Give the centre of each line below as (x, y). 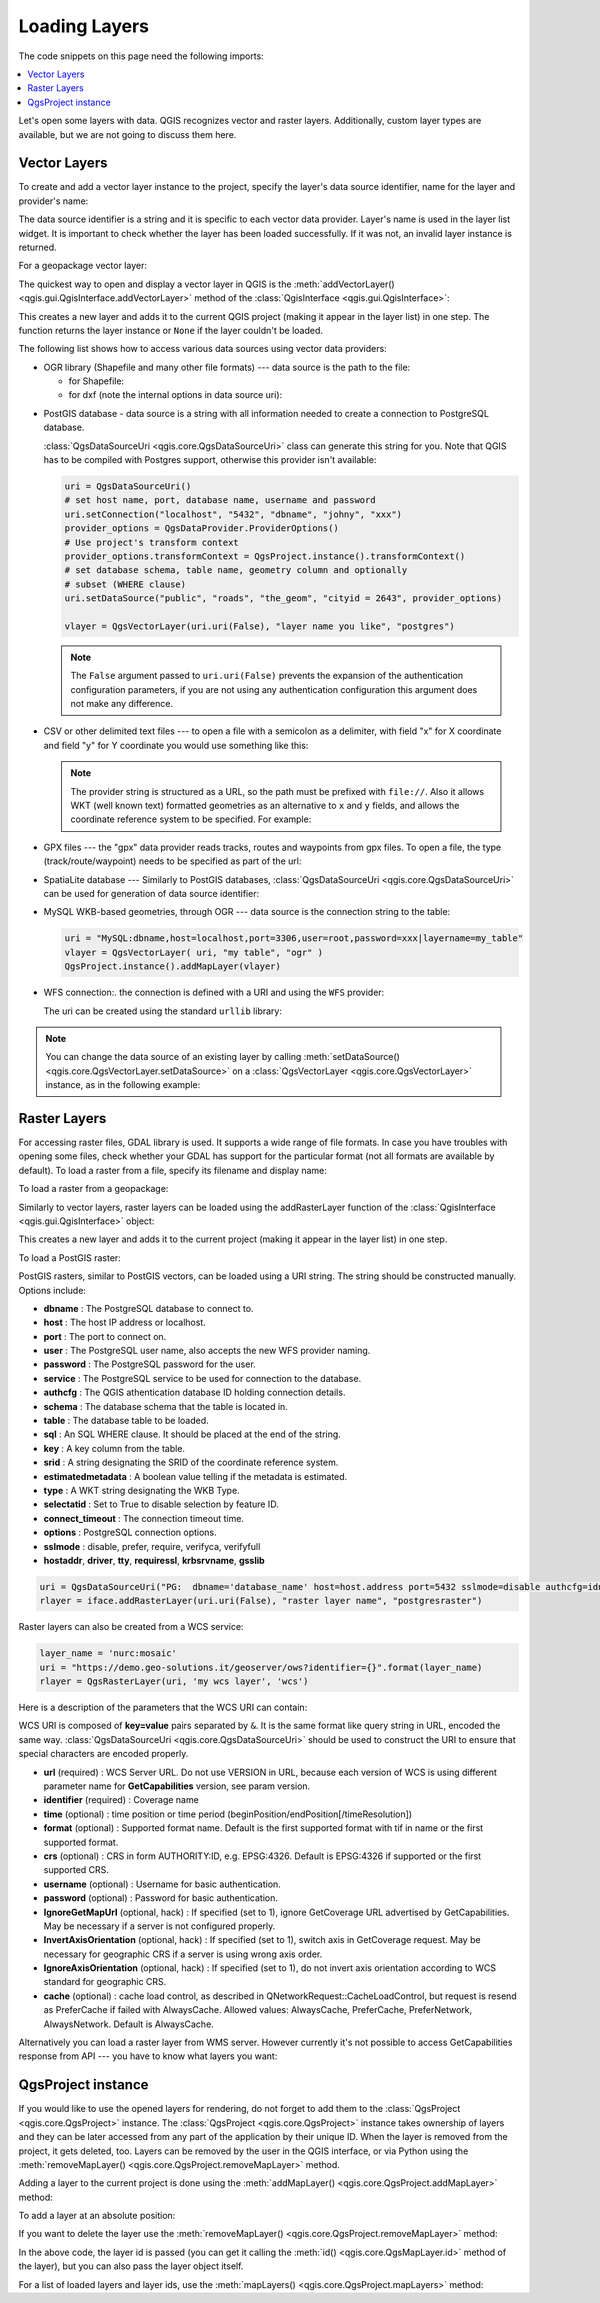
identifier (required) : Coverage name (121, 1800)
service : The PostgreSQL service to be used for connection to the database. (202, 1378)
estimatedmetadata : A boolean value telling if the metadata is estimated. (195, 1476)
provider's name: (53, 201)
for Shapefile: (96, 381)
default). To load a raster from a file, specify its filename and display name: (172, 1170)
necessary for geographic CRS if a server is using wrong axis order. (183, 1954)
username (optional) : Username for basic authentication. (162, 1884)
